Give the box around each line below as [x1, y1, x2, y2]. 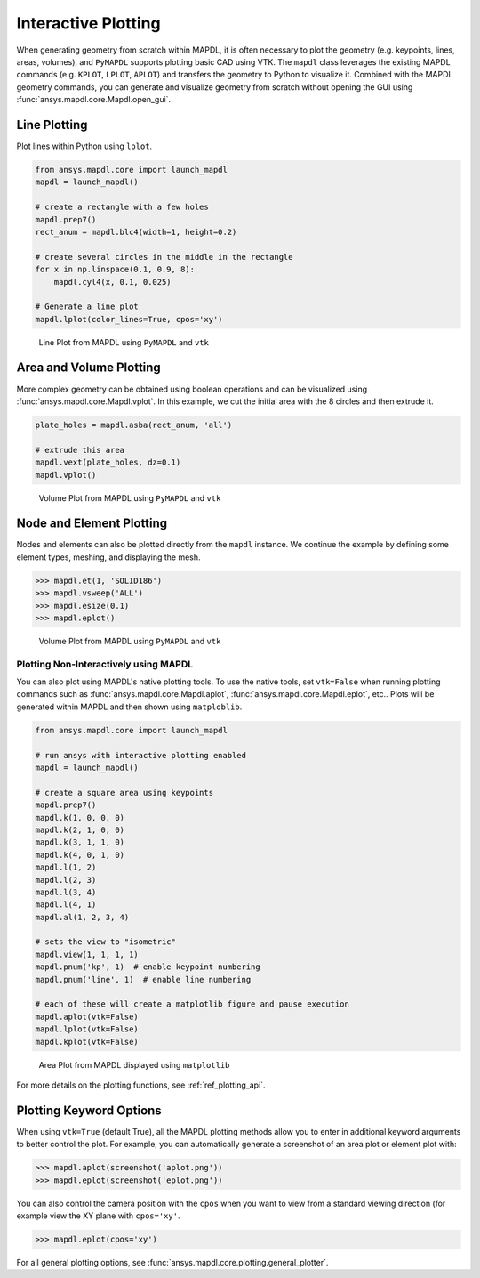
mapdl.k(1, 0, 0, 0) [35, 813, 124, 822]
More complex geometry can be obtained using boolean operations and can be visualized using [16, 384, 368, 394]
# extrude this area [35, 445, 124, 455]
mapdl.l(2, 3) [35, 875, 97, 885]
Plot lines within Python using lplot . [16, 141, 153, 151]
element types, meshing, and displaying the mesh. [16, 552, 201, 562]
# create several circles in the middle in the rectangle [35, 252, 293, 262]
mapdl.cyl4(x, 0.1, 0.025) [53, 277, 172, 287]
